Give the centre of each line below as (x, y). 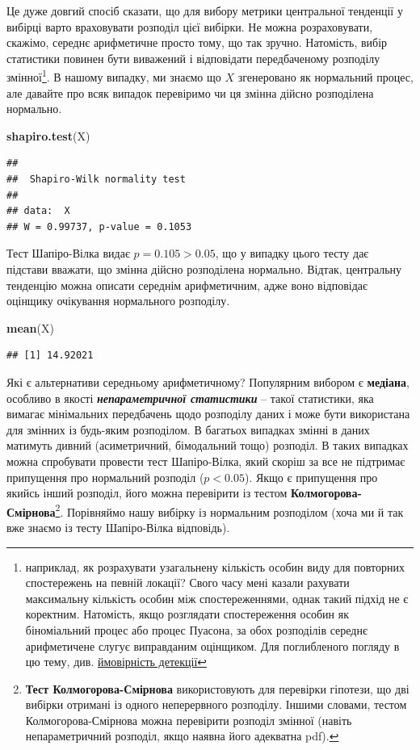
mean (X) (30, 327)
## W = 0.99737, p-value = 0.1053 (99, 226)
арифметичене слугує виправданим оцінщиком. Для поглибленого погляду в (212, 645)
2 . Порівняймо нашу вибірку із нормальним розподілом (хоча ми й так (229, 510)
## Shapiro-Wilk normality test (96, 179)
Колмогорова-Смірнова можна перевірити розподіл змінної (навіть (189, 720)
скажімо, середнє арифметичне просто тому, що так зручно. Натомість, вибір (197, 42)
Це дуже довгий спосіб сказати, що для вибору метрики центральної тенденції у (205, 10)
